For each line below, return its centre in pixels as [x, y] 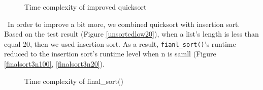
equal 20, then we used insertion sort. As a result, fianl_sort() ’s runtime [120, 43]
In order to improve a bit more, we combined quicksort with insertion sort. [124, 24]
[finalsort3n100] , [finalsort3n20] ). [54, 64]
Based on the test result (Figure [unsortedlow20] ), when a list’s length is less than [131, 34]
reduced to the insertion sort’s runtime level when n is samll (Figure [110, 54]
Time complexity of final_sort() [74, 81]
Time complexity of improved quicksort [86, 7]
